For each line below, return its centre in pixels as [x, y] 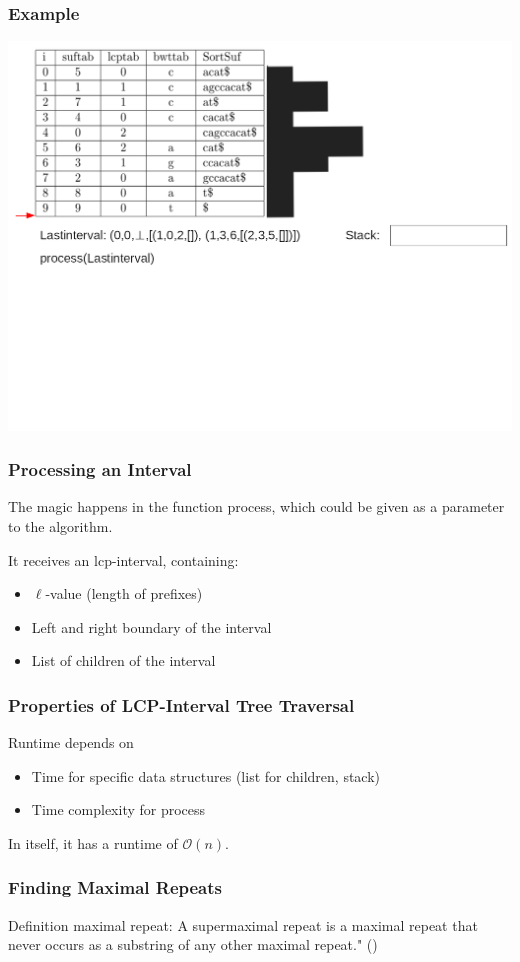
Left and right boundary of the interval [151, 626]
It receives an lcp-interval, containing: [123, 559]
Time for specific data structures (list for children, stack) [206, 775]
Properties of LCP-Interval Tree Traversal [181, 704]
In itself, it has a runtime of [93, 842]
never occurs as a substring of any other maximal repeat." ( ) [193, 944]
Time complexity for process [118, 809]
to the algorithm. [60, 525]
